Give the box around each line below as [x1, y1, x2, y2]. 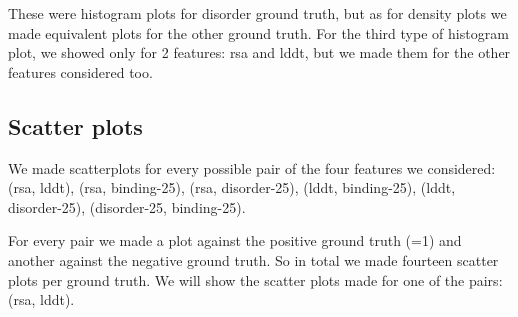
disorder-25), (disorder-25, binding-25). [8, 196, 246, 217]
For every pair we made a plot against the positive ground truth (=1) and [8, 230, 462, 251]
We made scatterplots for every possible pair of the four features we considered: [8, 157, 496, 178]
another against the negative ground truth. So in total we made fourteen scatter [8, 249, 499, 270]
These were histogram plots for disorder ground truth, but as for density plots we [8, 3, 507, 23]
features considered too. [8, 61, 153, 82]
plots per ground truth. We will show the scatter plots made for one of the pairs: [8, 269, 503, 290]
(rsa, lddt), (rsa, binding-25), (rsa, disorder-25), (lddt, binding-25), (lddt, [8, 177, 456, 198]
